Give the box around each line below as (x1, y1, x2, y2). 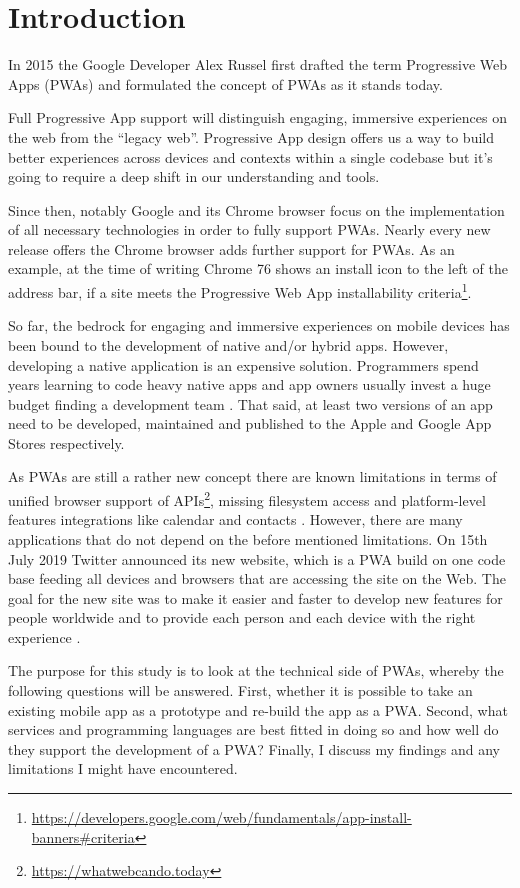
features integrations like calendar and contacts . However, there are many (8, 509, 463, 530)
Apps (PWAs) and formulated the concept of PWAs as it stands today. (8, 73, 443, 94)
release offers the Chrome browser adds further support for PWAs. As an (8, 238, 455, 259)
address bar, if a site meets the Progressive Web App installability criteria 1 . (8, 279, 472, 302)
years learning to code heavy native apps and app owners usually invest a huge (8, 374, 491, 395)
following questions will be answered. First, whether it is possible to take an (8, 680, 473, 701)
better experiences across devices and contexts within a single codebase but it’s (8, 146, 493, 167)
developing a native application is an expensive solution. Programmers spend (8, 354, 479, 375)
